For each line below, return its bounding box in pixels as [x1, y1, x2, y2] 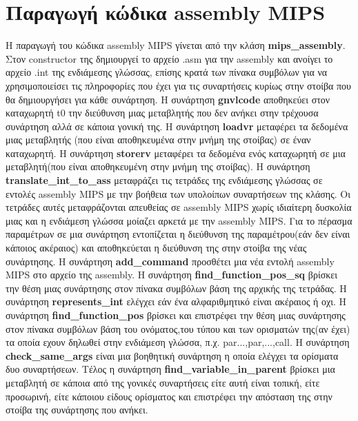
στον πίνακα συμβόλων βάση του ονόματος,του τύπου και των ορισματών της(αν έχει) [6, 321, 350, 336]
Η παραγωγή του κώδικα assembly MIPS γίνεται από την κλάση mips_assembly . [6, 38, 346, 52]
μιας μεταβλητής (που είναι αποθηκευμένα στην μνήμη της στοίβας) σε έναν [6, 132, 311, 147]
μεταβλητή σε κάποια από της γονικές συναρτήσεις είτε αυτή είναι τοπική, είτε [6, 375, 320, 389]
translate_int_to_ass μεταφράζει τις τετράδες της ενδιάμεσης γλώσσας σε [6, 173, 323, 187]
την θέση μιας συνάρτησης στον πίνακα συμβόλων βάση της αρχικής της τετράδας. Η [6, 280, 347, 295]
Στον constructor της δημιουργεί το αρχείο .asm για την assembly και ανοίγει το [6, 51, 333, 65]
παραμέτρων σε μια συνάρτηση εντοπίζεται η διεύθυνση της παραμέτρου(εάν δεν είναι [6, 227, 350, 241]
